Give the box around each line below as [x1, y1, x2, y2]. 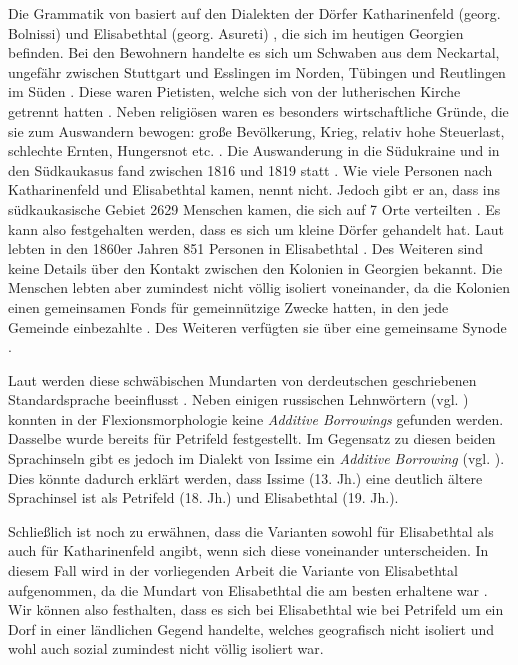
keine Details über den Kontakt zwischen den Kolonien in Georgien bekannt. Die [8, 257, 503, 278]
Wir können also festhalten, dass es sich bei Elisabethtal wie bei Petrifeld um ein [8, 599, 504, 620]
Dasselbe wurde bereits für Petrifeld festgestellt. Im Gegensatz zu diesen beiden [8, 428, 496, 449]
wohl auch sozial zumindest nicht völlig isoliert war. [8, 638, 324, 659]
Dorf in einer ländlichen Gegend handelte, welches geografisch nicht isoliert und [8, 618, 495, 639]
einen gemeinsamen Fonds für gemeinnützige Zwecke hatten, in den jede [8, 296, 449, 317]
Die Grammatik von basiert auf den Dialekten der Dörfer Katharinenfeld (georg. [8, 3, 501, 23]
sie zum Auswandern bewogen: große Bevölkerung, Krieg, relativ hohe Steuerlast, [8, 120, 505, 141]
